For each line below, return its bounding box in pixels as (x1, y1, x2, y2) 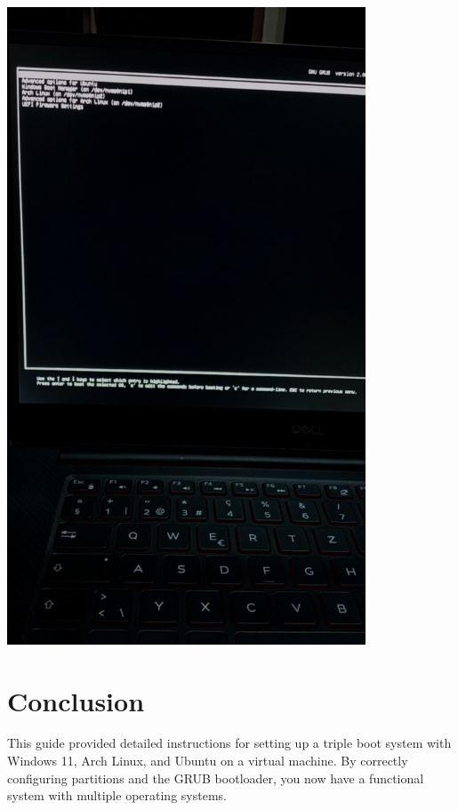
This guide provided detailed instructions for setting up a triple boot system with (7, 734, 452, 752)
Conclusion (7, 682, 145, 718)
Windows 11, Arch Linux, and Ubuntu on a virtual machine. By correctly (7, 751, 408, 770)
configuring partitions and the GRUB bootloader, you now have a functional (7, 768, 424, 787)
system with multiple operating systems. (7, 786, 227, 805)
